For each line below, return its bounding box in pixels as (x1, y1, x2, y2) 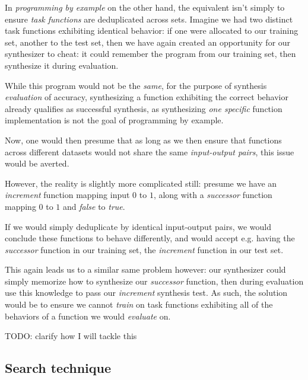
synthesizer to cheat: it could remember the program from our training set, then (5, 47, 296, 60)
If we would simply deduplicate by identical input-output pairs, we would (5, 220, 272, 232)
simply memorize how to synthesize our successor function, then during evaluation (5, 274, 304, 287)
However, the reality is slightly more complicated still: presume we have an (5, 177, 277, 189)
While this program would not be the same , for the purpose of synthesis (5, 79, 267, 91)
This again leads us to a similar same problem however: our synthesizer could (5, 263, 286, 276)
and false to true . (63, 200, 125, 212)
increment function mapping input (5, 189, 130, 201)
